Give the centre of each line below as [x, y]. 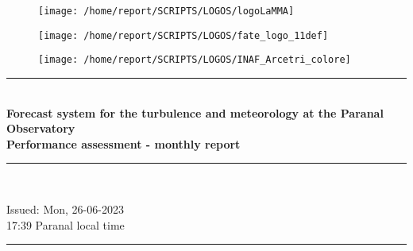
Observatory [41, 128]
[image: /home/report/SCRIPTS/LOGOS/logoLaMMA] [166, 11]
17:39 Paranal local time [66, 224]
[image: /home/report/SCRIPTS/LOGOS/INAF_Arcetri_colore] [195, 60]
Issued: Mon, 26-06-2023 [65, 209]
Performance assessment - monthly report [124, 143]
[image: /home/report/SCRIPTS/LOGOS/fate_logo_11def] [183, 35]
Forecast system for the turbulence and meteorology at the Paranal [195, 112]
